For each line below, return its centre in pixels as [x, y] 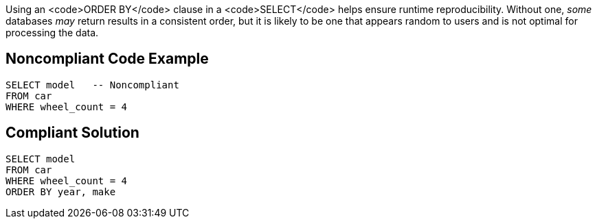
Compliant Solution [72, 133]
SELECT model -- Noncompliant [92, 85]
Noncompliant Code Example [107, 59]
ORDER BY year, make [61, 191]
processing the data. [52, 33]
